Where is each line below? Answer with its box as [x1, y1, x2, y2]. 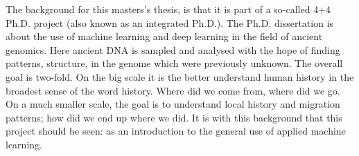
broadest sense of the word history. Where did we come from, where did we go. [6, 83, 340, 97]
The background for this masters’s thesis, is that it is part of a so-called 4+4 [6, 2, 331, 16]
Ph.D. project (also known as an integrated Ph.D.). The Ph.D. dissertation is [6, 15, 334, 30]
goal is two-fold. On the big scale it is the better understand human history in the [6, 69, 354, 84]
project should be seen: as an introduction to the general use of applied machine [6, 124, 346, 138]
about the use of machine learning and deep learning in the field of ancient [6, 29, 323, 43]
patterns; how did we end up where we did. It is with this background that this [6, 110, 342, 124]
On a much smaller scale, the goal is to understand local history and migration [6, 97, 340, 111]
